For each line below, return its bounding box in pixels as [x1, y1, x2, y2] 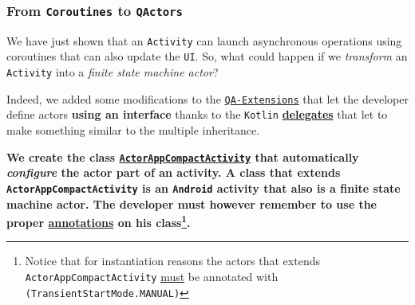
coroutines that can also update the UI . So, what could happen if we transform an [6, 48, 408, 65]
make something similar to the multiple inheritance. [6, 122, 260, 139]
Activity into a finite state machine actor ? [6, 64, 219, 80]
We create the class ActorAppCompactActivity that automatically [6, 148, 359, 165]
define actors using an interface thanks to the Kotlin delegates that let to [6, 106, 388, 123]
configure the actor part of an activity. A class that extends [6, 164, 341, 181]
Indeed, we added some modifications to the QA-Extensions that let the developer [6, 90, 409, 107]
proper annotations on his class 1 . [6, 212, 191, 230]
